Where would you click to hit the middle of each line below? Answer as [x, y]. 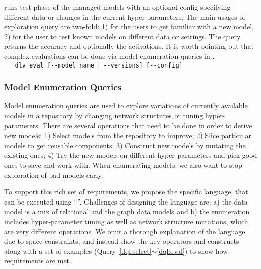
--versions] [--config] [143, 65]
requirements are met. [38, 261]
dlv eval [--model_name [54, 65]
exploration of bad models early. [54, 175]
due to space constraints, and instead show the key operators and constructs [122, 241]
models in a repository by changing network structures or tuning [104, 116]
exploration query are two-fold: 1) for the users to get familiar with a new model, [129, 26]
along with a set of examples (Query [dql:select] [78, 251]
